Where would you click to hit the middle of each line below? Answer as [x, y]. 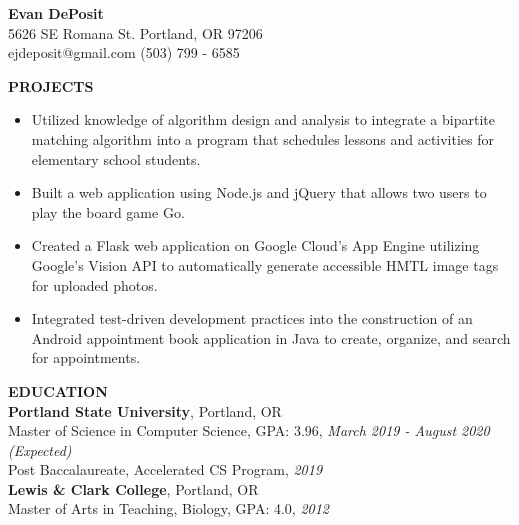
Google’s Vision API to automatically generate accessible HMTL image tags [265, 264]
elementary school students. [116, 158]
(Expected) [40, 449]
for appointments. [86, 357]
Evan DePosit [56, 13]
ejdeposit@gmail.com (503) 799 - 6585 [124, 52]
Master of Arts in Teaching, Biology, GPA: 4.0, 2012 [169, 508]
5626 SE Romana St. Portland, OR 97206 [135, 32]
